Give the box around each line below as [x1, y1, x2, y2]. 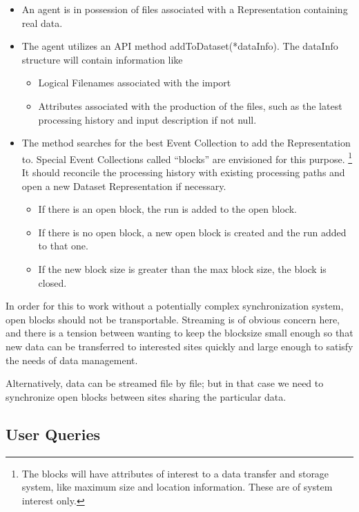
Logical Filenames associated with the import [38, 75, 231, 90]
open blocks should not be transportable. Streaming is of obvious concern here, [6, 312, 340, 326]
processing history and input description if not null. [38, 112, 257, 126]
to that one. [38, 238, 88, 253]
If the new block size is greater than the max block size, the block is [38, 261, 327, 276]
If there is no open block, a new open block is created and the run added [38, 225, 347, 239]
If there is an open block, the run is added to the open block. [38, 202, 297, 216]
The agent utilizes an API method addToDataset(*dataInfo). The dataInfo [21, 39, 338, 53]
